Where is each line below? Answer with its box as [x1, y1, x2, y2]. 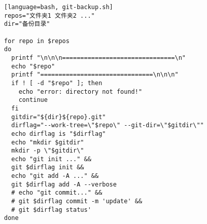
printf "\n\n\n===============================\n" [11, 54, 186, 61]
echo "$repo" [11, 62, 55, 70]
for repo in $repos [4, 37, 70, 45]
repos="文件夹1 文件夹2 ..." [4, 12, 95, 19]
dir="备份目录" [4, 20, 50, 28]
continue [18, 96, 48, 104]
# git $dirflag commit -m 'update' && [11, 198, 143, 205]
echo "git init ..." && [11, 155, 91, 163]
